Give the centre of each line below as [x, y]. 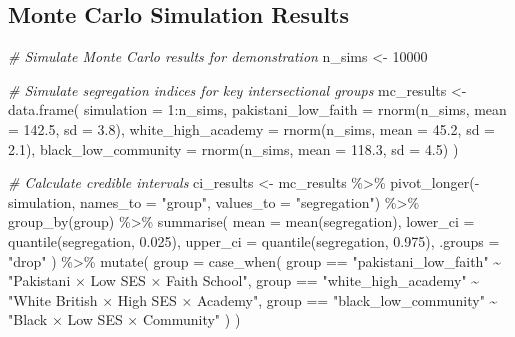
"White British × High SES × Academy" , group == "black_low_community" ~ [253, 299]
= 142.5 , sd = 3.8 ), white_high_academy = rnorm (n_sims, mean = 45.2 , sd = [252, 128]
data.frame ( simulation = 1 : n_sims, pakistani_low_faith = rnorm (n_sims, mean [257, 109]
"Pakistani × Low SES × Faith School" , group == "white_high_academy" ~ [244, 280]
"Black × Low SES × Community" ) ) [124, 319]
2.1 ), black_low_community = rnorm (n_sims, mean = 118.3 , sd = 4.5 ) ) [233, 148]
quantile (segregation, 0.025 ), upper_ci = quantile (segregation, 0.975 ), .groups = [254, 240]
